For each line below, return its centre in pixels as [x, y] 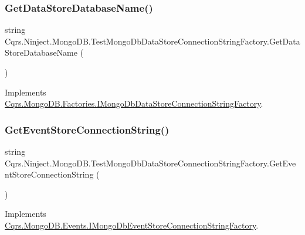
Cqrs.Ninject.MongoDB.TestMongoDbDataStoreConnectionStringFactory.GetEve [150, 163]
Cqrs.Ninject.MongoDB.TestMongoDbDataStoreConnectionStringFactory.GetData [152, 41]
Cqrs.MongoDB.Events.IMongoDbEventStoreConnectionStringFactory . [132, 225]
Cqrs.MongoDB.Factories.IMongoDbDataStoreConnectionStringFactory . [134, 103]
